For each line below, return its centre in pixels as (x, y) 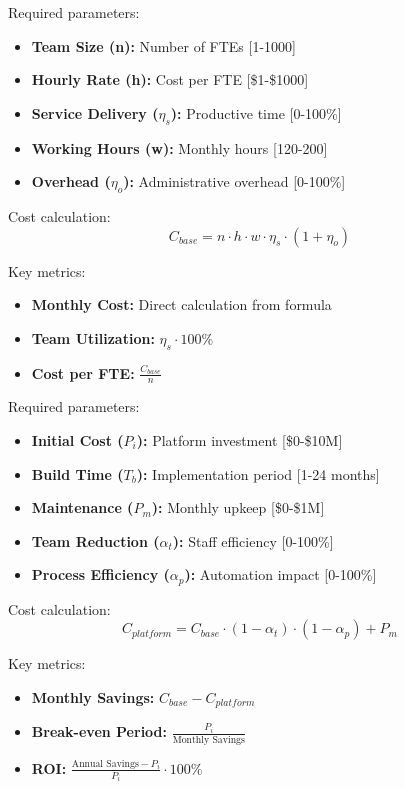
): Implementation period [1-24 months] (258, 473)
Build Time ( (77, 473)
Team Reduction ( (95, 540)
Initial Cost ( (77, 439)
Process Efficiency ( (100, 574)
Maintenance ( (82, 507)
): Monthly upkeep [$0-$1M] (238, 507)
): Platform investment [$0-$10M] (239, 439)
